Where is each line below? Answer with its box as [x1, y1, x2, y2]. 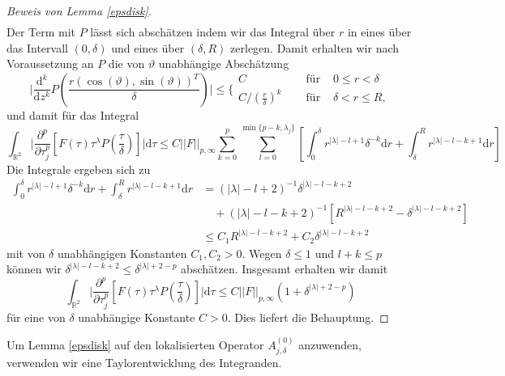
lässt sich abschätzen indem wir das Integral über [90, 23, 336, 40]
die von [108, 55, 145, 72]
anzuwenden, [298, 336, 362, 353]
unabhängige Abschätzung [158, 55, 289, 72]
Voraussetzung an [6, 55, 94, 72]
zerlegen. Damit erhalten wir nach [230, 39, 400, 56]
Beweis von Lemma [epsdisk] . [6, 2, 152, 19]
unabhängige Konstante [78, 308, 195, 325]
